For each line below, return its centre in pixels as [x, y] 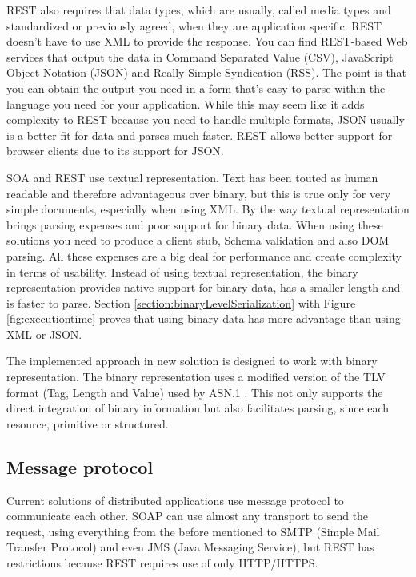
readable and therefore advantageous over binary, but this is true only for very [199, 193]
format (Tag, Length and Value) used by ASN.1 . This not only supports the [195, 392]
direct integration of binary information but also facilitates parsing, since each [198, 408]
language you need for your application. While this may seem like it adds [186, 103]
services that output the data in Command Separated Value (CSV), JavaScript [200, 56]
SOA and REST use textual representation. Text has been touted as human [192, 177]
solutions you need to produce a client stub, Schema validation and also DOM [198, 240]
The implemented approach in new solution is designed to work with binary [192, 361]
